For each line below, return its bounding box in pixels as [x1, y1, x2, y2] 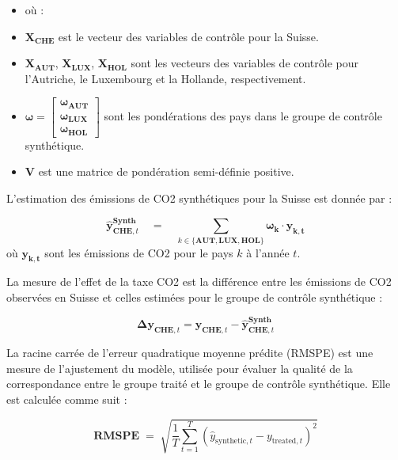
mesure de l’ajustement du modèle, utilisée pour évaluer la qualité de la [6, 359, 353, 376]
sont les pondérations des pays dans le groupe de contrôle [104, 108, 382, 124]
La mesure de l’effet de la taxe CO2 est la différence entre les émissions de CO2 [6, 273, 392, 290]
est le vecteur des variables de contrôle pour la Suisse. [58, 28, 319, 44]
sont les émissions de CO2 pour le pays [44, 244, 233, 260]
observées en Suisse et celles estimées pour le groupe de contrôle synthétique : [6, 289, 383, 306]
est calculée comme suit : [6, 390, 127, 407]
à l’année [246, 244, 290, 260]
